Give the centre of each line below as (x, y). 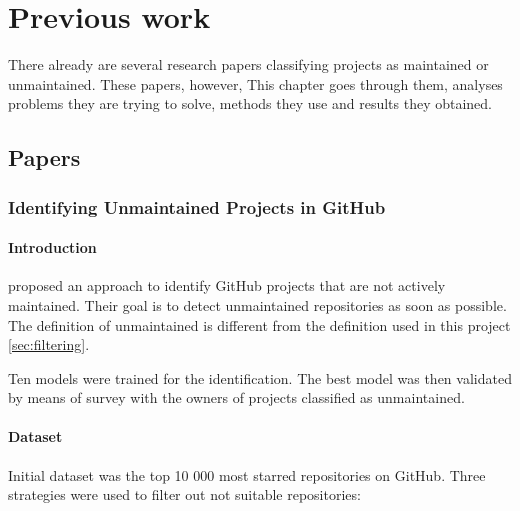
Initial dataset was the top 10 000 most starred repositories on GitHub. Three (247, 474)
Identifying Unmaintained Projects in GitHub (197, 206)
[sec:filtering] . (49, 344)
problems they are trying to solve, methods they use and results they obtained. (250, 103)
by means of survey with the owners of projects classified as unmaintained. (236, 397)
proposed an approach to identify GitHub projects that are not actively (227, 285)
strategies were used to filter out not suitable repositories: (184, 494)
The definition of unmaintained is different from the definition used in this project (259, 324)
